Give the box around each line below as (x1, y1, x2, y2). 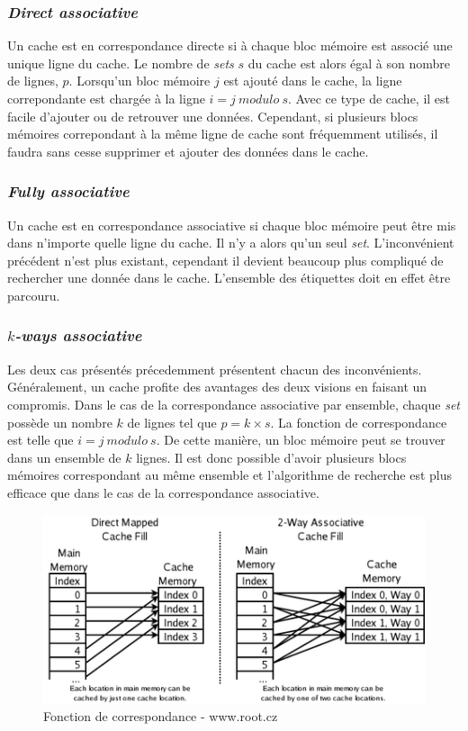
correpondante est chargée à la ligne (7, 89, 205, 107)
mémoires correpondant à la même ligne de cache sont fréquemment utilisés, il (7, 124, 438, 143)
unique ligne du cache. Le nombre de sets (7, 53, 234, 72)
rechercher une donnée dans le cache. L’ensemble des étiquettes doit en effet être (7, 268, 451, 287)
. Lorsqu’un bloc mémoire (68, 71, 211, 90)
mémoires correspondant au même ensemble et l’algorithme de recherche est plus (7, 465, 453, 484)
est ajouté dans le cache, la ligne (223, 71, 402, 90)
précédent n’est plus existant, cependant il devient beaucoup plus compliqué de (7, 250, 444, 269)
